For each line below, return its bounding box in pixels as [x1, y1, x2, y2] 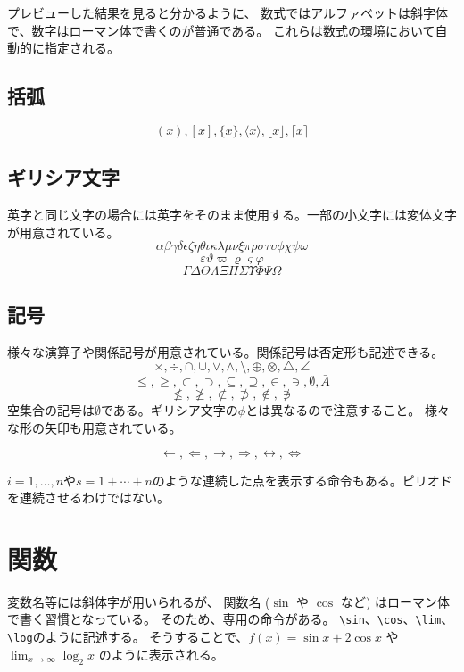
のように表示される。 [98, 644, 224, 663]
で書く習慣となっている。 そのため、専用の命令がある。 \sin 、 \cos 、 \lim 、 [7, 610, 454, 628]
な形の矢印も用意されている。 [7, 418, 182, 436]
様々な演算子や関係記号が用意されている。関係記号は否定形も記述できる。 [7, 342, 444, 361]
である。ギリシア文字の [101, 401, 238, 419]
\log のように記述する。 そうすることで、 [7, 627, 249, 646]
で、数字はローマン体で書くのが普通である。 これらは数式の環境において [7, 21, 435, 39]
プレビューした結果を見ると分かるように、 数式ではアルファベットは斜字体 [7, 4, 449, 21]
